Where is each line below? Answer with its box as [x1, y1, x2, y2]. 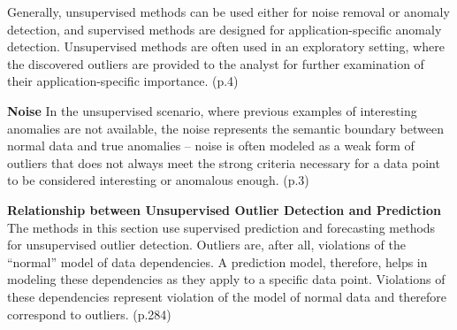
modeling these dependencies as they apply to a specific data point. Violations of [7, 270, 446, 288]
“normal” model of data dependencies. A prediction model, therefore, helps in [7, 252, 428, 271]
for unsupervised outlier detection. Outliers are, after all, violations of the [7, 235, 406, 254]
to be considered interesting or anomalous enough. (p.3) [7, 171, 309, 189]
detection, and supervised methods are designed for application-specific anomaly [7, 19, 442, 38]
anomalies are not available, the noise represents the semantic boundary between [7, 119, 445, 137]
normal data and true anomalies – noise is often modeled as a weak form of [7, 136, 415, 155]
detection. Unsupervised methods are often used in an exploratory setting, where [7, 37, 445, 56]
